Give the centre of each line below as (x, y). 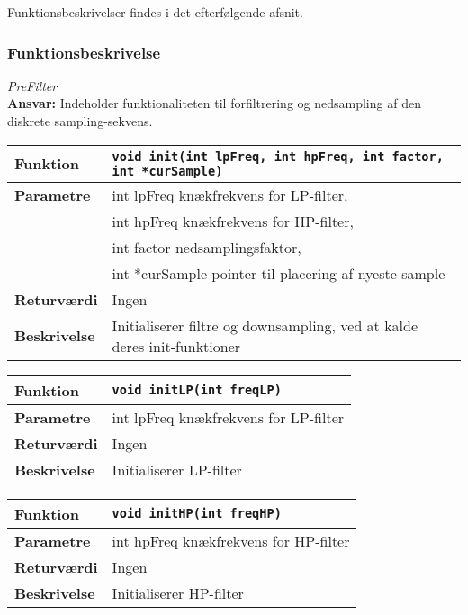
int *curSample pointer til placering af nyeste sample (279, 273)
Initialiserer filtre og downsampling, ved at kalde (265, 325)
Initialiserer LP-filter (177, 469)
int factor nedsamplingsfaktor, (207, 247)
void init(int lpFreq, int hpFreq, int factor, (278, 156)
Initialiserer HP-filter (178, 592)
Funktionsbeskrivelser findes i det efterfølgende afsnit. (155, 12)
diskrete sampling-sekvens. (80, 121)
